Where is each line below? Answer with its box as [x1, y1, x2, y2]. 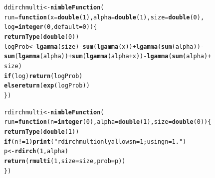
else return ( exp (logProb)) [4, 82, 90, 89]
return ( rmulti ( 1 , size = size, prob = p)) [4, 157, 126, 165]
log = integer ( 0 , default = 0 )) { [4, 23, 97, 31]
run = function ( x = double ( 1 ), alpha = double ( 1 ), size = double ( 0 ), [4, 13, 205, 21]
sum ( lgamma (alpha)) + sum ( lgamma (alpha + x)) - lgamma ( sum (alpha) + [4, 53, 212, 60]
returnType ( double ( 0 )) [4, 33, 79, 40]
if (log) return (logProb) [4, 72, 83, 80]
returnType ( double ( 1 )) [4, 128, 79, 135]
